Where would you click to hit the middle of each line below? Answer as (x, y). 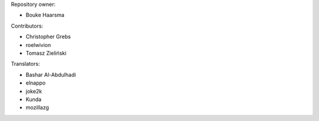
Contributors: (27, 26)
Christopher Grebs (48, 37)
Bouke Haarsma (45, 15)
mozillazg (38, 107)
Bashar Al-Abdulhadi (51, 75)
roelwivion (38, 45)
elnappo (36, 83)
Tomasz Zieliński (46, 53)
